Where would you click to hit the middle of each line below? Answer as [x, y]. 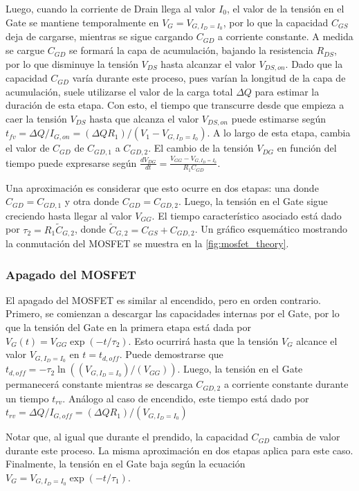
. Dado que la [314, 63]
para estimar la [287, 91]
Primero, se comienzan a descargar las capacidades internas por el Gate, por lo [173, 313]
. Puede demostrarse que [171, 354]
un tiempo [27, 398]
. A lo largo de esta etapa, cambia [279, 133]
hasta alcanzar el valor [208, 63]
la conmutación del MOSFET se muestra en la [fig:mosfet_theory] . [147, 243]
